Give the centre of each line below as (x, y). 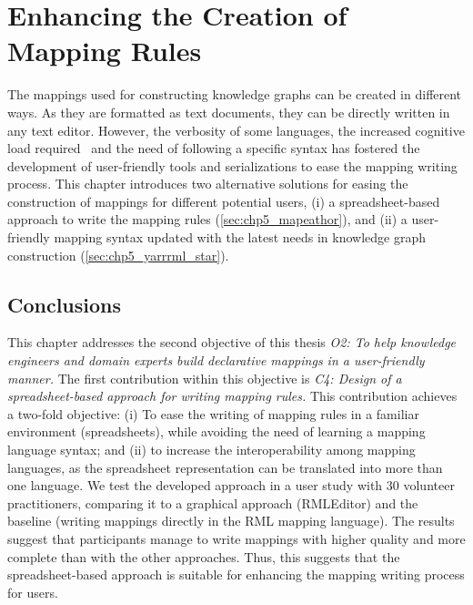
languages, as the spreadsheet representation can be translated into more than (225, 467)
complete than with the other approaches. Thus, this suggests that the (204, 556)
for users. (33, 592)
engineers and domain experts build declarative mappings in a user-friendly (216, 360)
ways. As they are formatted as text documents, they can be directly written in (229, 112)
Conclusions (65, 304)
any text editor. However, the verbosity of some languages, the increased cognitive (236, 130)
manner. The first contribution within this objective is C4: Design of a (205, 378)
